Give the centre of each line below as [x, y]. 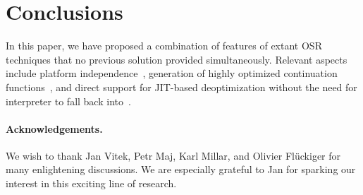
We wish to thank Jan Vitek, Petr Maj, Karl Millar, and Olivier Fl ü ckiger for [173, 155]
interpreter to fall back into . [68, 101]
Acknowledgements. [54, 128]
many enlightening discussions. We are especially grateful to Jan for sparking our [181, 169]
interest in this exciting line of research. [91, 183]
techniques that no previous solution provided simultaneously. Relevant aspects [177, 59]
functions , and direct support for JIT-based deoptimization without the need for [181, 87]
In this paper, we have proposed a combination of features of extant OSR [164, 46]
